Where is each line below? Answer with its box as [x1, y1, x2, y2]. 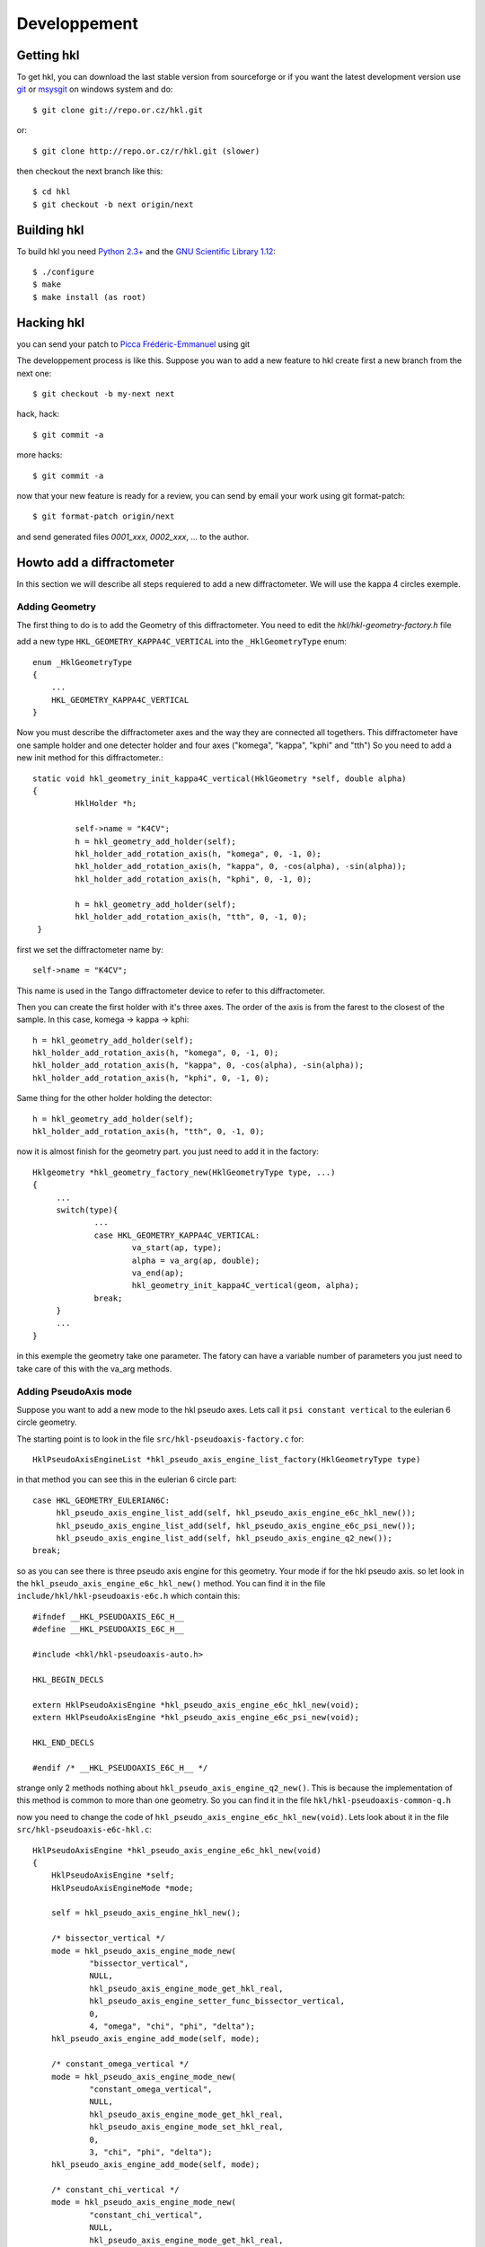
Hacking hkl [16, 315, 85, 330]
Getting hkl [16, 48, 80, 63]
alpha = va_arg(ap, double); [131, 1255, 260, 1266]
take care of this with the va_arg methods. [16, 1363, 172, 1374]
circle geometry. [16, 1417, 77, 1428]
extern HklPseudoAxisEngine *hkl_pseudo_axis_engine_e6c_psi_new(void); [32, 1712, 359, 1722]
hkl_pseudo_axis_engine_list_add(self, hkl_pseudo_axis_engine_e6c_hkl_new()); [56, 1508, 417, 1518]
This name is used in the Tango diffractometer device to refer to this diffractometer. [16, 985, 325, 996]
